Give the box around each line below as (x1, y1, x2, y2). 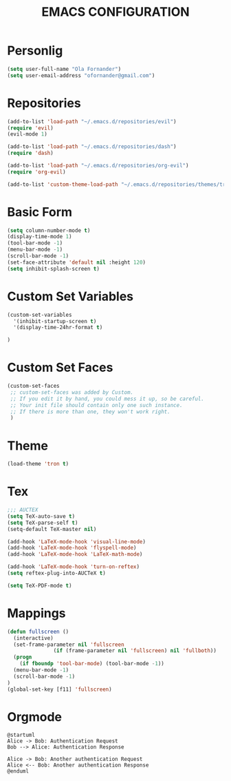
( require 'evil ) (7, 125, 54, 132)
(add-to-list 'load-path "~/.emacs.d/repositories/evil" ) (7, 118, 177, 125)
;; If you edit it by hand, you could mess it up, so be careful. (10, 395, 205, 402)
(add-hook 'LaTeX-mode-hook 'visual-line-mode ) (7, 538, 146, 545)
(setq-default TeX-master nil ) (7, 525, 97, 532)
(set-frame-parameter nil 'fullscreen (13, 641, 125, 648)
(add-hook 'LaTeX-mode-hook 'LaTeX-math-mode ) (7, 551, 143, 558)
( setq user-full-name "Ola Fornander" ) (7, 65, 122, 72)
